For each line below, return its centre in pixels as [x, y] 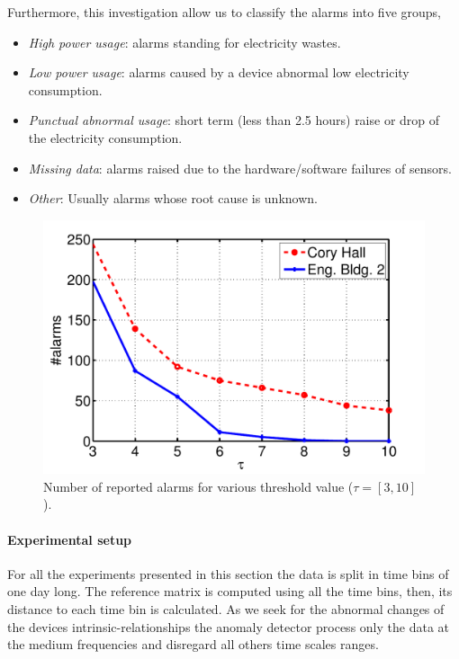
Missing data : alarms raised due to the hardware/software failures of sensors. [240, 168]
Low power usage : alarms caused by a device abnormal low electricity [219, 72]
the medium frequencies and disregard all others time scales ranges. [193, 644]
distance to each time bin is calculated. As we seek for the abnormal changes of [226, 608]
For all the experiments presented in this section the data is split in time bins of [228, 573]
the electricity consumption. [105, 137]
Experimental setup [70, 539]
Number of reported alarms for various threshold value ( [198, 486]
